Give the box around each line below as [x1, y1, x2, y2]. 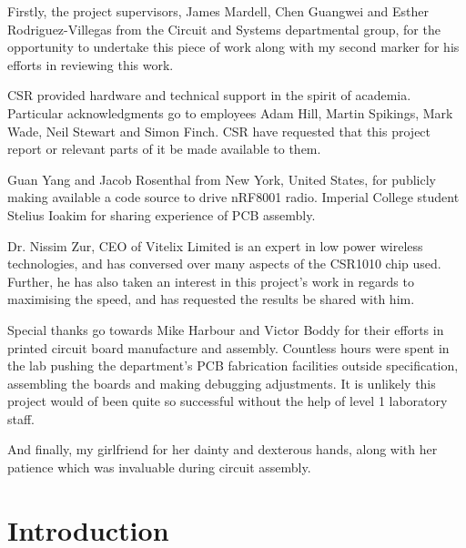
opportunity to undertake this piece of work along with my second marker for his [7, 37, 460, 56]
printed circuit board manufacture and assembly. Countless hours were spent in [7, 338, 450, 357]
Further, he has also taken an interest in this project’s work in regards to [7, 271, 414, 290]
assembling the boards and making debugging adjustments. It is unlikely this [7, 373, 436, 392]
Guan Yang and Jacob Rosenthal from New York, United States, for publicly [7, 169, 436, 188]
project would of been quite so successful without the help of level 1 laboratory [7, 391, 448, 411]
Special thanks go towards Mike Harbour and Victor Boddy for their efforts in [7, 320, 444, 339]
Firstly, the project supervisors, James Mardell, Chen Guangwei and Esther [7, 2, 430, 20]
